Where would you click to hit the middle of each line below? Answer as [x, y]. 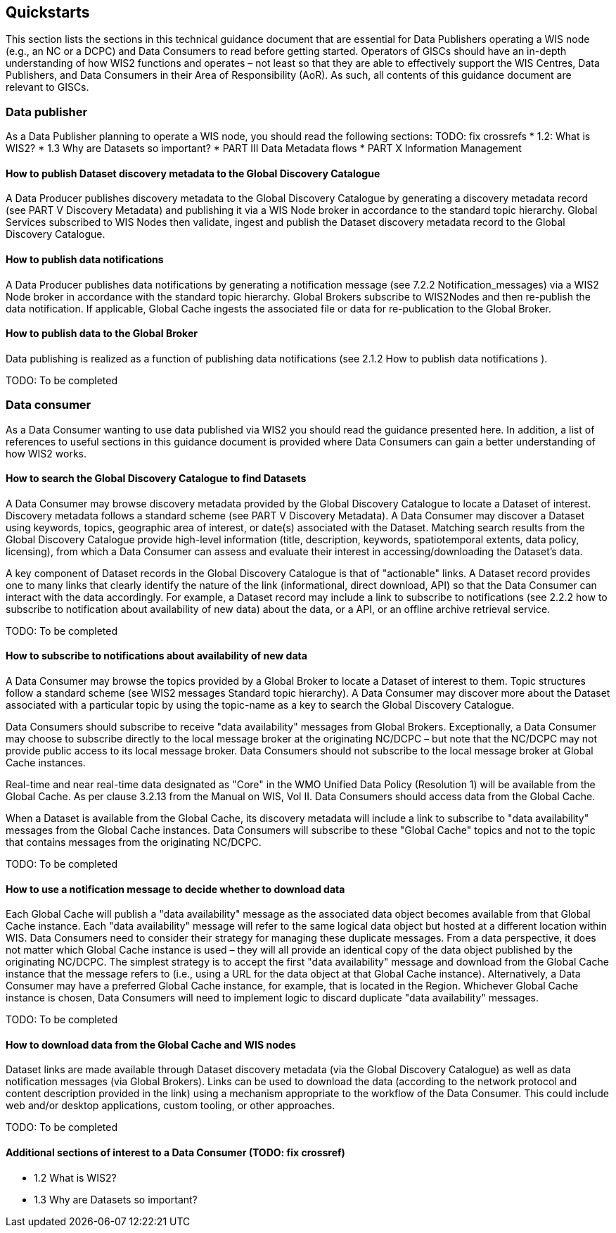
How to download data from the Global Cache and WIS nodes [151, 1044]
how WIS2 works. [46, 453]
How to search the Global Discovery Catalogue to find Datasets [156, 479]
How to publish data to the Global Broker [102, 334]
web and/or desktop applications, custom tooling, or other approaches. [171, 1106]
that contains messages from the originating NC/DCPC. [134, 842]
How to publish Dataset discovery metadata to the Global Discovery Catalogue [193, 173]
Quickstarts [48, 12]
